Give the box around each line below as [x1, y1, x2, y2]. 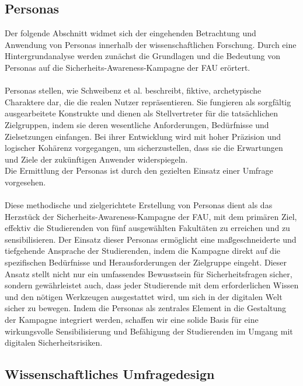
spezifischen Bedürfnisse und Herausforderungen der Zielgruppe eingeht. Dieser [5, 256, 287, 268]
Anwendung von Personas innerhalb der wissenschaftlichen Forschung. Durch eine [5, 38, 297, 50]
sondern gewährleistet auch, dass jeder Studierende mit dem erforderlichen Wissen [5, 279, 299, 291]
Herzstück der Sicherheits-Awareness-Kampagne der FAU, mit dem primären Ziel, [5, 210, 297, 222]
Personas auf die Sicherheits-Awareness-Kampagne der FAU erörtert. [5, 61, 250, 73]
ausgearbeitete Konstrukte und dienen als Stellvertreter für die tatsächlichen [5, 107, 278, 119]
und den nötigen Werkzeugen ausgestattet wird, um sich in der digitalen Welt [5, 290, 283, 302]
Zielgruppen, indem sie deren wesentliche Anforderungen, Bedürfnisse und [5, 118, 269, 130]
